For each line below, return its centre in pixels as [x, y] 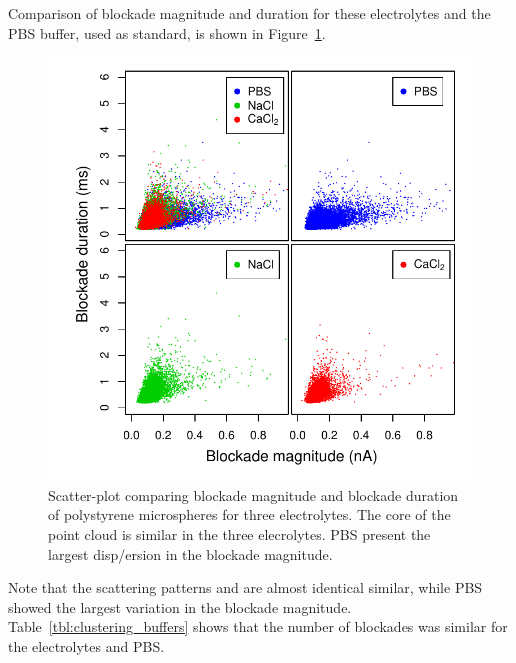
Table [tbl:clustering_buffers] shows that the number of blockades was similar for [258, 626]
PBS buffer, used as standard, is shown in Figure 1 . [167, 32]
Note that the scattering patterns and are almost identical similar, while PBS [245, 587]
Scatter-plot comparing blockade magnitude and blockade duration [253, 494]
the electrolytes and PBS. [86, 645]
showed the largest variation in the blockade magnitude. [180, 606]
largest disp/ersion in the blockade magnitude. [190, 553]
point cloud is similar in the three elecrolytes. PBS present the [239, 533]
